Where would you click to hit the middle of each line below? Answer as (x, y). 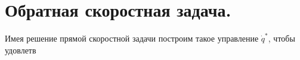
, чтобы (282, 38)
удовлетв (21, 50)
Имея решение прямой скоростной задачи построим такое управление (132, 38)
